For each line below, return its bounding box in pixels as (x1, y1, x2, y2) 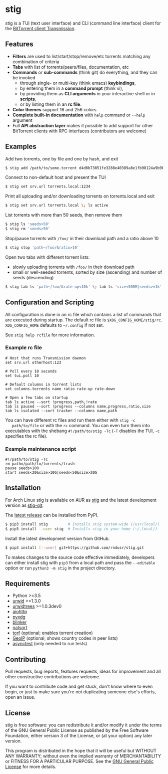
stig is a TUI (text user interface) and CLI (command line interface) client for (5, 20, 161, 26)
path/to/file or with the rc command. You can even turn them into (11, 422, 150, 428)
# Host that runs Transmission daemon (5, 355, 86, 360)
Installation (5, 484, 41, 492)
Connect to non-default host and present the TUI (5, 174, 106, 180)
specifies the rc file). (5, 433, 47, 439)
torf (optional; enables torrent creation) (12, 630, 93, 636)
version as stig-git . (5, 502, 44, 508)
